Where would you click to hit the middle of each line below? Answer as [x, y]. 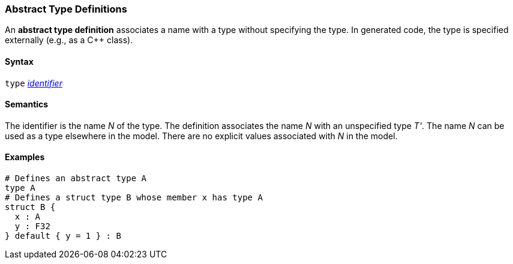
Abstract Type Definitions [66, 9]
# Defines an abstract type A [76, 178]
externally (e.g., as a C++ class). [69, 40]
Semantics [27, 104]
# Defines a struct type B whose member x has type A [134, 198]
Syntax [19, 61]
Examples [25, 157]
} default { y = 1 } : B [63, 236]
